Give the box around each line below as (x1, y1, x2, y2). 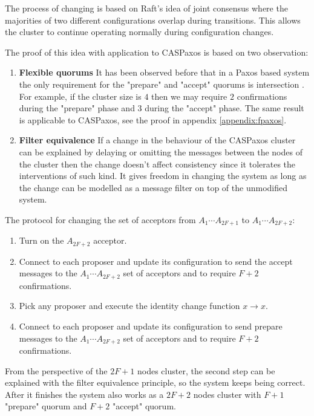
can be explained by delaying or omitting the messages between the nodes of (19, 145, 303, 158)
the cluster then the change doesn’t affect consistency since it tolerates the (19, 157, 296, 170)
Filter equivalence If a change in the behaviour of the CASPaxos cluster (19, 134, 296, 146)
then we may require (151, 89, 227, 102)
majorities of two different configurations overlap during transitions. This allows (5, 13, 301, 26)
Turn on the (19, 234, 64, 247)
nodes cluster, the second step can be (137, 364, 275, 377)
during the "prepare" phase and (19, 102, 135, 114)
